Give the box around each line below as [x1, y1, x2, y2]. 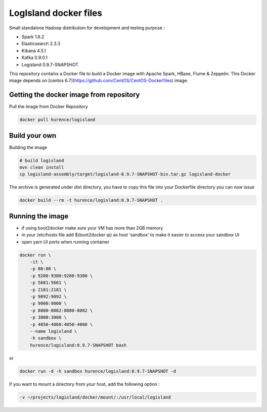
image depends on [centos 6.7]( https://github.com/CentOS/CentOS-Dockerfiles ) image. [9, 77, 188, 84]
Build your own [9, 131, 56, 140]
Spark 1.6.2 [21, 34, 44, 40]
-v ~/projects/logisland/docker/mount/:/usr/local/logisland [19, 394, 171, 400]
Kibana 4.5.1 [21, 48, 46, 54]
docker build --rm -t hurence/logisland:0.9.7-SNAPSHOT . [19, 197, 163, 203]
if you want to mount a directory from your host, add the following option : [9, 381, 160, 387]
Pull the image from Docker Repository [9, 104, 89, 110]
